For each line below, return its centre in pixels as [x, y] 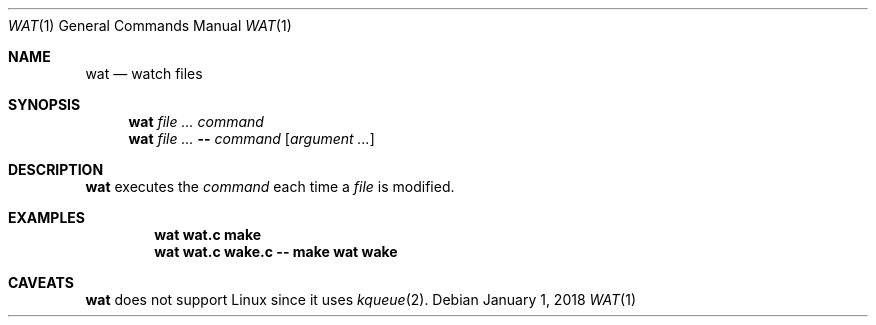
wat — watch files [144, 73]
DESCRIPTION [56, 169]
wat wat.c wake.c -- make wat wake [276, 251]
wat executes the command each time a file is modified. [270, 186]
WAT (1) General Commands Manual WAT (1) [150, 25]
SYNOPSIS [44, 104]
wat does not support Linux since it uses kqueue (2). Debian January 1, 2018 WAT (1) [360, 299]
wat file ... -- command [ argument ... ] [251, 138]
